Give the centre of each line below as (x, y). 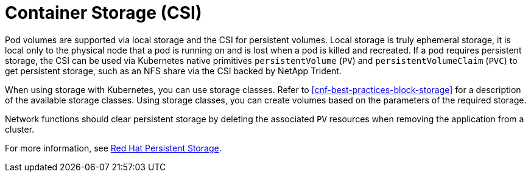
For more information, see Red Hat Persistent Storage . (113, 148)
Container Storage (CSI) (104, 13)
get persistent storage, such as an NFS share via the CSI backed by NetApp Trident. (173, 71)
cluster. (20, 129)
